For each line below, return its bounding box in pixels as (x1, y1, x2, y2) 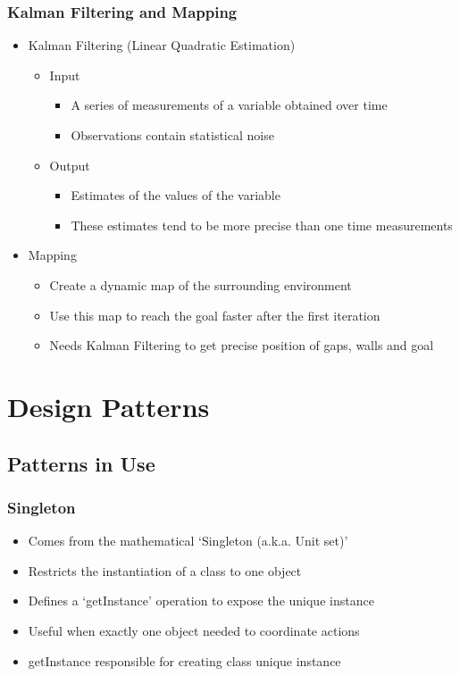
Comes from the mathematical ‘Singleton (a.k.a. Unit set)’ (28, 531, 348, 550)
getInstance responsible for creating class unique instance (28, 651, 341, 670)
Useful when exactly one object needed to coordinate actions (28, 621, 360, 639)
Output (49, 155, 90, 174)
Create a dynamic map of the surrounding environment (49, 275, 352, 294)
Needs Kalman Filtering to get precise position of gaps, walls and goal (49, 336, 434, 355)
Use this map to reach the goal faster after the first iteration (49, 305, 381, 324)
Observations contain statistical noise (71, 126, 274, 144)
